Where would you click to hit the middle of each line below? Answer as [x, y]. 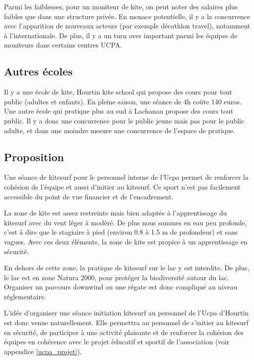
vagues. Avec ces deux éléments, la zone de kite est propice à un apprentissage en [126, 241]
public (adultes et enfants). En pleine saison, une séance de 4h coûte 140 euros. [123, 101]
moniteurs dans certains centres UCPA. [63, 45]
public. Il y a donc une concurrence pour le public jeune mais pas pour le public [124, 120]
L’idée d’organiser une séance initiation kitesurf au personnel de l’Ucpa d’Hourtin [126, 313]
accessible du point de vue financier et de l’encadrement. [89, 196]
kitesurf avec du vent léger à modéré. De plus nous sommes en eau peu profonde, [126, 222]
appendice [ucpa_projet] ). [43, 351]
